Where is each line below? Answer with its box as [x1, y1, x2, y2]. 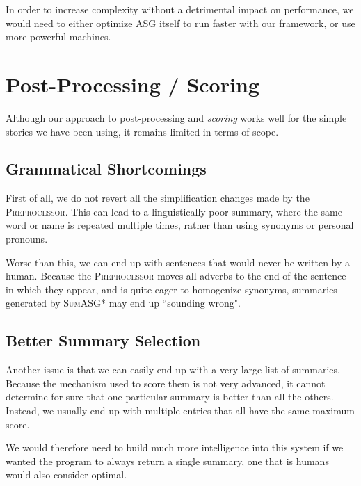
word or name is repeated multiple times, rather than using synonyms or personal [6, 218, 354, 232]
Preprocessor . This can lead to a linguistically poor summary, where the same [6, 204, 342, 218]
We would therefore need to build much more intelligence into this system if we [6, 440, 344, 455]
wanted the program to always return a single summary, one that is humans [6, 453, 329, 468]
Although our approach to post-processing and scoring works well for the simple [6, 110, 347, 124]
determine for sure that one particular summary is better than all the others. [6, 389, 334, 404]
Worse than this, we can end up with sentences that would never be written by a [6, 254, 351, 269]
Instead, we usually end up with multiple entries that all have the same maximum [6, 403, 355, 418]
